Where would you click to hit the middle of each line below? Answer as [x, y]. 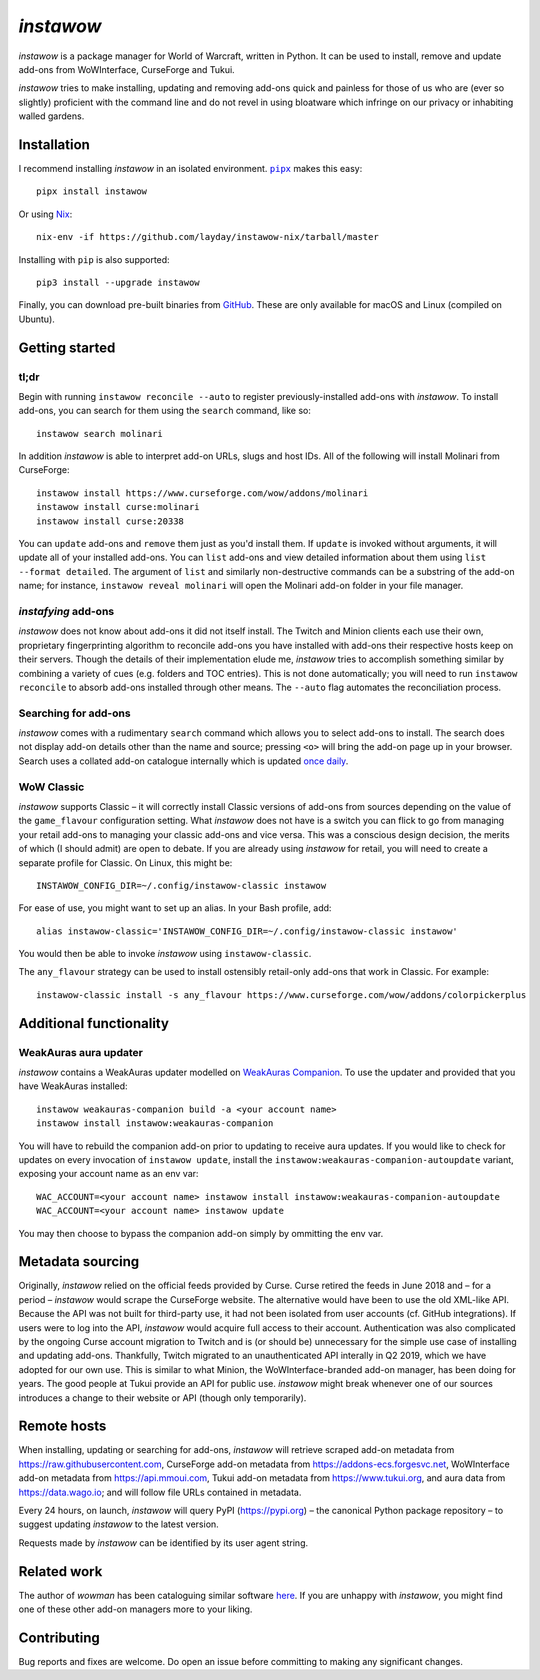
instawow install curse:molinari [118, 507]
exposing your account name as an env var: [108, 1174]
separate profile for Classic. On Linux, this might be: [125, 862]
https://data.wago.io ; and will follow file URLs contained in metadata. [160, 1492]
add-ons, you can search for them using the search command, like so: [165, 411]
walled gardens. [51, 116]
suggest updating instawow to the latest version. [118, 1524]
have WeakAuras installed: [73, 1086]
